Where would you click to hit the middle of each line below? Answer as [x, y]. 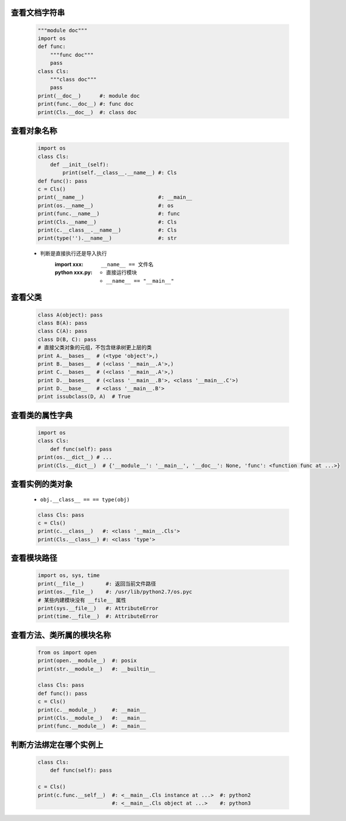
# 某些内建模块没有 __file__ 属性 [82, 600]
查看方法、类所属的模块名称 [61, 635]
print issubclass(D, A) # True [84, 397]
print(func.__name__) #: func [109, 214]
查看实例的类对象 [42, 484]
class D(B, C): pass [67, 339]
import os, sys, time [69, 576]
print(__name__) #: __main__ [115, 197]
